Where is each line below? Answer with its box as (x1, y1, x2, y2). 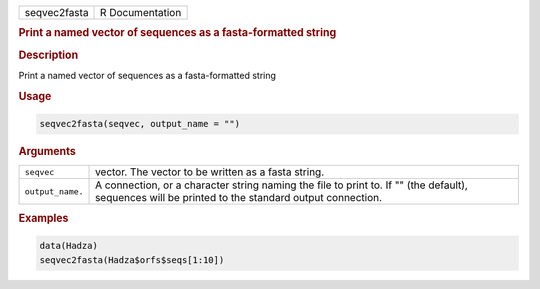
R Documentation (100, 6, 182, 19)
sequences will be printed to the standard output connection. (95, 191, 383, 205)
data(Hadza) (39, 240, 99, 252)
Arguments (18, 145, 77, 159)
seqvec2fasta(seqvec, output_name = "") (39, 118, 240, 130)
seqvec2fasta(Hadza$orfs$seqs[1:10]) (39, 254, 225, 265)
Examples (18, 211, 69, 225)
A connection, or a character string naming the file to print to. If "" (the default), (95, 178, 469, 192)
